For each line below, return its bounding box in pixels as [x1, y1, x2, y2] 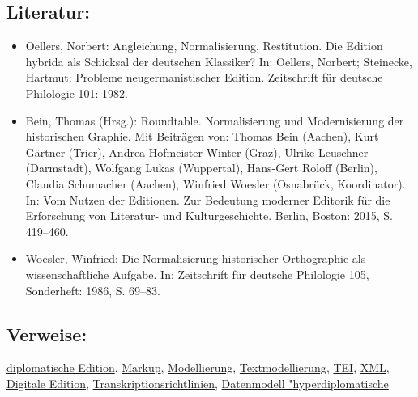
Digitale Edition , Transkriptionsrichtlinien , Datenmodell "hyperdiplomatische [6, 374, 389, 391]
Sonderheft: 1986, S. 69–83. [25, 281, 160, 298]
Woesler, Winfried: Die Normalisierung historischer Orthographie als [25, 250, 366, 267]
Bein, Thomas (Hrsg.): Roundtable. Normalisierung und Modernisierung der [25, 112, 404, 129]
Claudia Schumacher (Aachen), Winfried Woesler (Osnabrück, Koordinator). [25, 175, 406, 192]
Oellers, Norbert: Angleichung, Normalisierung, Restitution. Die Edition [25, 37, 383, 54]
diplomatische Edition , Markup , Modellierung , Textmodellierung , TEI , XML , [6, 359, 390, 376]
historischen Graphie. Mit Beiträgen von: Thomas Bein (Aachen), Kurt [25, 128, 379, 145]
